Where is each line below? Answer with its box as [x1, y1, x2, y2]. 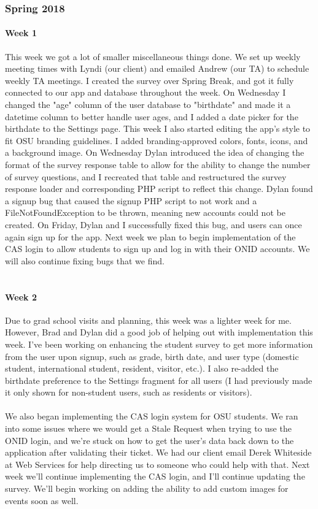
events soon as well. [5, 494, 79, 507]
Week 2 [5, 290, 37, 303]
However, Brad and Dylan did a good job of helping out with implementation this [5, 326, 313, 339]
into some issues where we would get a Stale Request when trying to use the [5, 422, 292, 435]
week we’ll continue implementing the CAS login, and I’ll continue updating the [5, 470, 305, 483]
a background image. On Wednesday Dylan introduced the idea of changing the [5, 146, 304, 159]
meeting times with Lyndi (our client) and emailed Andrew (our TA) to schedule [5, 62, 309, 75]
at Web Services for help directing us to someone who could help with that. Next [5, 457, 310, 470]
